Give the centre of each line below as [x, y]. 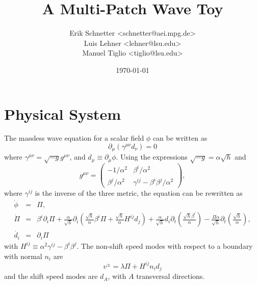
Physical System [62, 113]
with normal [23, 256]
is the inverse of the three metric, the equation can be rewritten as [139, 193]
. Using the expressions [152, 157]
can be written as [180, 138]
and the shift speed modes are [51, 276]
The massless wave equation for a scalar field [74, 138]
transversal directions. [171, 276]
